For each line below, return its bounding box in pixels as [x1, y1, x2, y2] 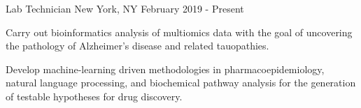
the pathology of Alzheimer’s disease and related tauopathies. [6, 38, 269, 53]
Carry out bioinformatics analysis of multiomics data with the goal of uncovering [6, 24, 353, 39]
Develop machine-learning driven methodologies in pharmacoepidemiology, [6, 61, 325, 76]
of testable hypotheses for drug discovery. [6, 88, 183, 103]
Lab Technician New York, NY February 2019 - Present [6, 1, 244, 15]
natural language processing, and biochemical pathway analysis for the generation [6, 75, 356, 90]
